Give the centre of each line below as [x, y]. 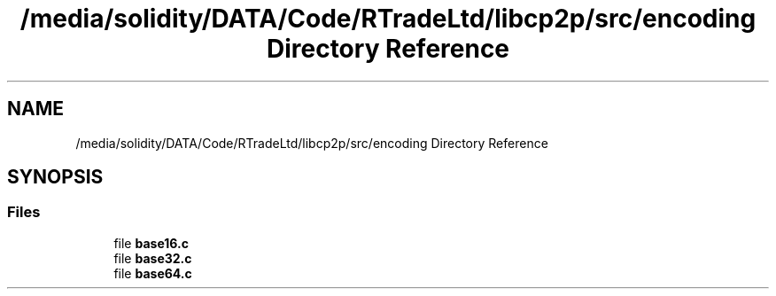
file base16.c [151, 243]
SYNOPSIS [55, 177]
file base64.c [153, 273]
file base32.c [153, 258]
